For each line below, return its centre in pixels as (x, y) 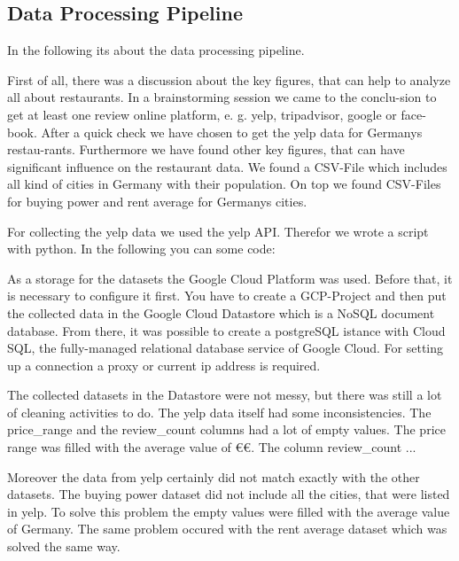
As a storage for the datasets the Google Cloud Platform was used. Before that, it (230, 278)
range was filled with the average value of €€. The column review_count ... (212, 447)
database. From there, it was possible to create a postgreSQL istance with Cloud (226, 330)
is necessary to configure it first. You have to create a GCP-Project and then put (227, 296)
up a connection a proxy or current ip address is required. (164, 365)
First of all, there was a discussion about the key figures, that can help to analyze (229, 79)
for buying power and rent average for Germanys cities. (157, 201)
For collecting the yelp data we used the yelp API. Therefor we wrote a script (218, 231)
